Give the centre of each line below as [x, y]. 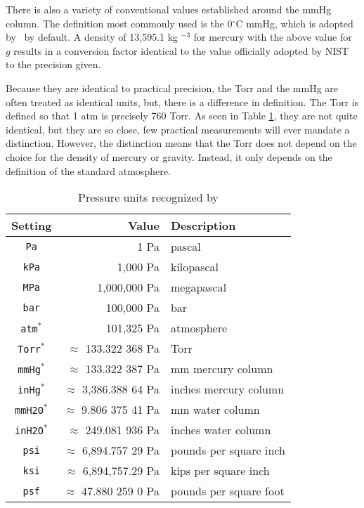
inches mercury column [227, 389]
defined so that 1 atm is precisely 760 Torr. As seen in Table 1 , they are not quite [182, 116]
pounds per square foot [227, 491]
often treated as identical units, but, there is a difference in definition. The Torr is [182, 102]
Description [203, 226]
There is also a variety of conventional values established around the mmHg [169, 9]
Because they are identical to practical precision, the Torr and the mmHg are [172, 87]
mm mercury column [222, 369]
